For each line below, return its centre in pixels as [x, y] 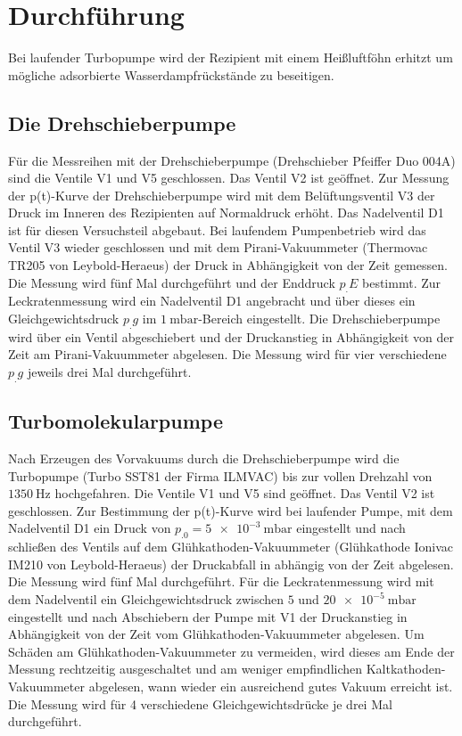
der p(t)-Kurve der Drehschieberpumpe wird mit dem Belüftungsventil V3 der [222, 195]
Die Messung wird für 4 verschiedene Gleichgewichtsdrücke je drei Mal [200, 703]
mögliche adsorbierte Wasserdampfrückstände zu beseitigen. [171, 74]
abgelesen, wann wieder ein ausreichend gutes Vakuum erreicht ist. [271, 686]
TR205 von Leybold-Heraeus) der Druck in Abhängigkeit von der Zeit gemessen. [228, 265]
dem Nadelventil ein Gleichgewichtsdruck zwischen [146, 599]
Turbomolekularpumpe [115, 421]
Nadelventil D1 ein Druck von [90, 528]
